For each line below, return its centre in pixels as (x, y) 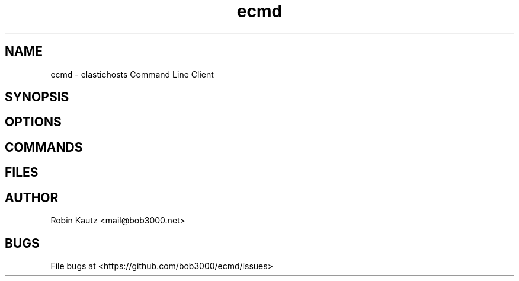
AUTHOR (32, 197)
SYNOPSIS (37, 97)
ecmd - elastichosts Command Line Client (132, 74)
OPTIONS (33, 122)
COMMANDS (44, 147)
